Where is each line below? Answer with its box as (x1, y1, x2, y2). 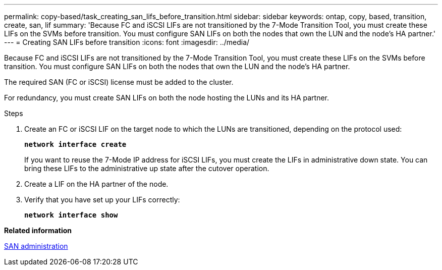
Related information (4, 226, 72, 235)
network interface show (24, 211, 118, 219)
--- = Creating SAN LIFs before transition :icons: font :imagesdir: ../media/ (4, 38, 250, 46)
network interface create (24, 140, 127, 148)
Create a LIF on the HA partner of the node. (24, 180, 169, 188)
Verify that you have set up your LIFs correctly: (24, 195, 180, 204)
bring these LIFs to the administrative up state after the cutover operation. (24, 164, 269, 173)
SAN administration (4, 242, 68, 250)
